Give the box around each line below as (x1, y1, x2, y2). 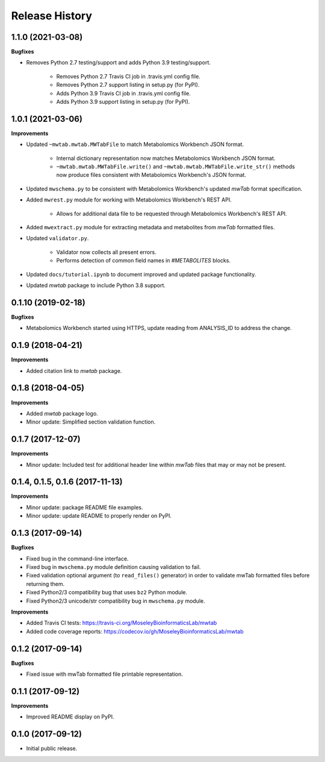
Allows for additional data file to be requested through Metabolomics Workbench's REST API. (56, 210, 287, 217)
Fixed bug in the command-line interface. (26, 555, 129, 562)
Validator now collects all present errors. (56, 248, 156, 256)
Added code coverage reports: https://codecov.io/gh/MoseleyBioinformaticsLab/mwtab (26, 627, 244, 635)
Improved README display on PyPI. (26, 713, 114, 720)
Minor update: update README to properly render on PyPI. (26, 512, 172, 519)
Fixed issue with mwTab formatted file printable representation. (26, 670, 183, 678)
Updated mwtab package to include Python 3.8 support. (26, 282, 166, 289)
